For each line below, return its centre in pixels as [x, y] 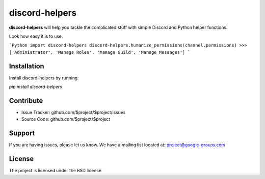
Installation [26, 66]
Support [22, 133]
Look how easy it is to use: [36, 36]
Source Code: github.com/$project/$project [66, 119]
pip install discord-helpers [36, 87]
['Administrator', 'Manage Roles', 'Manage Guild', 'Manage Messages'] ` [100, 52]
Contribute [26, 101]
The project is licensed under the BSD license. [56, 171]
